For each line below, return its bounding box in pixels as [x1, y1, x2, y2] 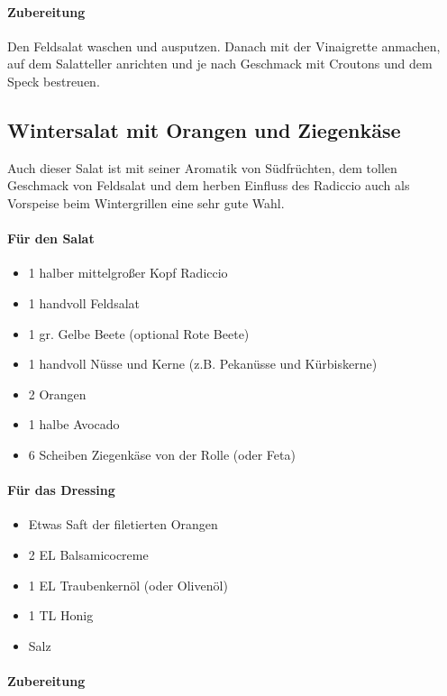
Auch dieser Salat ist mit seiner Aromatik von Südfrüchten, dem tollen [7, 158, 397, 177]
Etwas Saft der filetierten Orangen [28, 515, 218, 534]
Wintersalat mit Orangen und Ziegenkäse [7, 115, 401, 143]
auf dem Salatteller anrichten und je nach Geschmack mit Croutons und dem [7, 54, 433, 73]
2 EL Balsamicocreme [28, 545, 149, 563]
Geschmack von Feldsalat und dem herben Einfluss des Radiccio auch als [7, 176, 410, 195]
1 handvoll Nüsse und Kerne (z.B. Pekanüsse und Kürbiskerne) [28, 354, 378, 373]
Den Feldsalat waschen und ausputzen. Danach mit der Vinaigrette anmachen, [7, 36, 441, 55]
